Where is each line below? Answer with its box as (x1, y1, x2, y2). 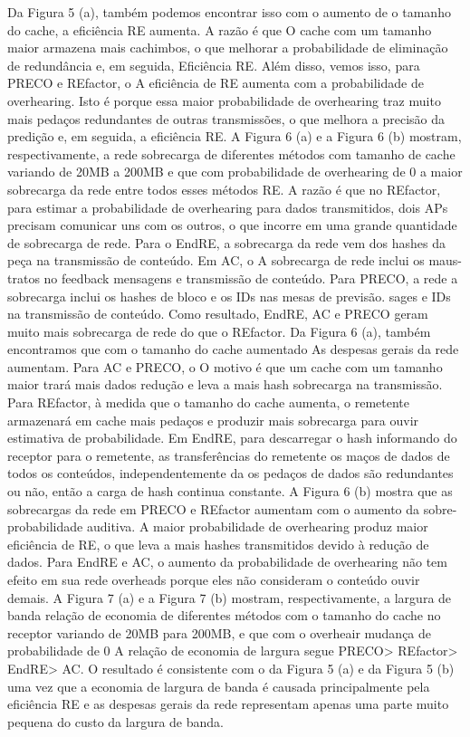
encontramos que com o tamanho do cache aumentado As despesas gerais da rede (7, 340, 459, 359)
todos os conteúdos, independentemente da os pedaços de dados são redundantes (7, 464, 454, 483)
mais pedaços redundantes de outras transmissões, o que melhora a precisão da (7, 109, 446, 128)
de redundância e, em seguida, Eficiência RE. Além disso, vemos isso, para (7, 55, 420, 74)
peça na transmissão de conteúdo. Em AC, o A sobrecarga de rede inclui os (7, 251, 425, 270)
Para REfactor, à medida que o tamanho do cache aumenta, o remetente (7, 393, 409, 412)
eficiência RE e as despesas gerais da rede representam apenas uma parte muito (7, 694, 449, 713)
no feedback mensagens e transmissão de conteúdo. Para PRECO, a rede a (43, 268, 458, 287)
